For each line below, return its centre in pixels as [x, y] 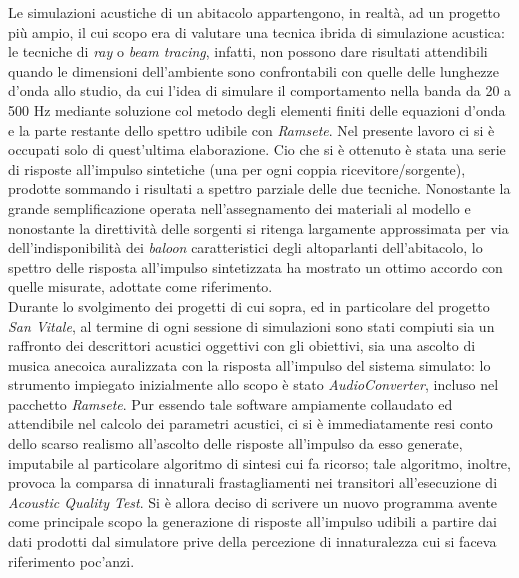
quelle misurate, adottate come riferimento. [140, 286]
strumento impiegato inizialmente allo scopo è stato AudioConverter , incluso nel [253, 384]
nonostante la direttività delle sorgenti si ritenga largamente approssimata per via [258, 227]
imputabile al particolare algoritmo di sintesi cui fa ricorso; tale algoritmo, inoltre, [259, 462]
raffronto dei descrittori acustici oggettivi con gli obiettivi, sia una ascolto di [242, 345]
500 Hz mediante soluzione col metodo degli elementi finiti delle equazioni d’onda [257, 109]
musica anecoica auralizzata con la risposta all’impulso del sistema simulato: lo [249, 364]
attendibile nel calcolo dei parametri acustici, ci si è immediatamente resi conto [250, 423]
